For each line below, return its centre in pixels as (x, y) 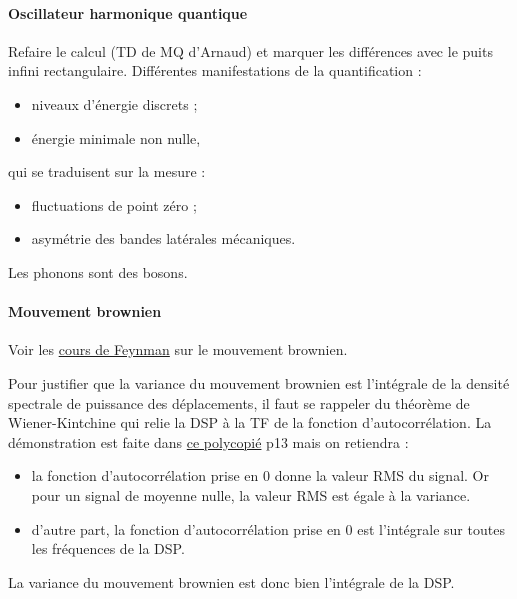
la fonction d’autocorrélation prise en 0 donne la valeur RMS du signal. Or (260, 475)
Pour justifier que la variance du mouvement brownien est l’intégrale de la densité (259, 382)
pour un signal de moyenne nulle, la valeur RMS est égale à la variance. (251, 494)
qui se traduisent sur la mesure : (107, 171)
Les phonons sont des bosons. (98, 271)
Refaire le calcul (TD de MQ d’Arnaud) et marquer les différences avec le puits (250, 50)
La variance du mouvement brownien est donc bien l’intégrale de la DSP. (231, 581)
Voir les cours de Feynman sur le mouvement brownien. (178, 349)
